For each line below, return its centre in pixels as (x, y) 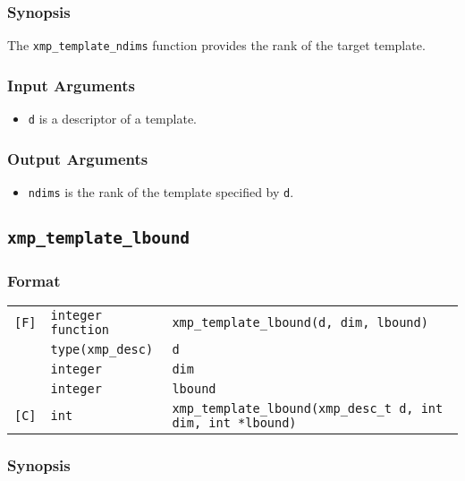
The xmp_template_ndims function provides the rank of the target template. (216, 45)
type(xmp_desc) (102, 350)
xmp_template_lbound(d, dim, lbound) (300, 323)
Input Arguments (71, 85)
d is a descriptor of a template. (113, 119)
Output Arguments (78, 158)
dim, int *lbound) (234, 423)
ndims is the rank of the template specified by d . (161, 191)
